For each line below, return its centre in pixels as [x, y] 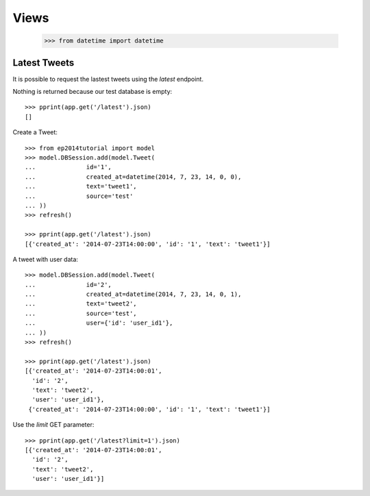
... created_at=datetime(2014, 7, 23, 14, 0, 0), [133, 177]
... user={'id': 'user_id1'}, [99, 323]
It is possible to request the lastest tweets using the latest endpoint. [108, 79]
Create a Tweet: [35, 132]
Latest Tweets [44, 63]
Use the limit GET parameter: [53, 425]
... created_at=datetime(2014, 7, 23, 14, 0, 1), [133, 294]
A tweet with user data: [46, 259]
